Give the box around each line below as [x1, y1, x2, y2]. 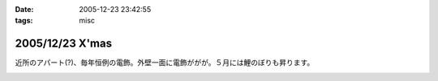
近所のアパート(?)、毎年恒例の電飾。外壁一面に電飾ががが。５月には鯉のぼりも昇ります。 [15, 58, 315, 67]
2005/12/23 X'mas [15, 37, 113, 51]
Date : [15, 5, 34, 14]
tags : [15, 16, 33, 26]
